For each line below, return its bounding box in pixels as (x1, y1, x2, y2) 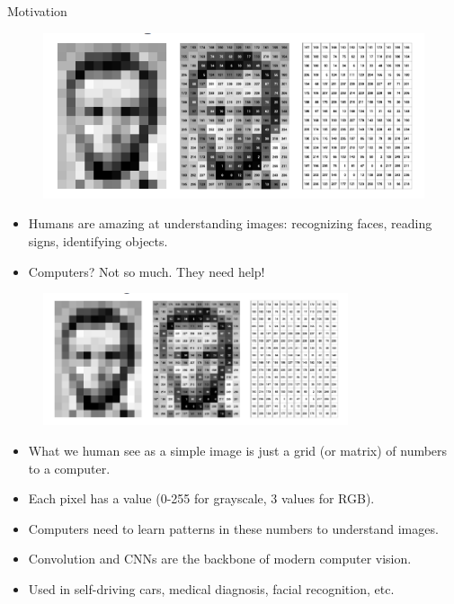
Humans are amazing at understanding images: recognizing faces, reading (28, 214, 432, 233)
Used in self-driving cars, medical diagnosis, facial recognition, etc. (28, 580, 395, 598)
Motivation (7, 2, 67, 20)
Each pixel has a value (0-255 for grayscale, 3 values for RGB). (28, 489, 375, 508)
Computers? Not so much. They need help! (28, 262, 265, 280)
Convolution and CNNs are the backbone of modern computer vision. (28, 549, 412, 568)
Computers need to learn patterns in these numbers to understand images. (28, 519, 439, 537)
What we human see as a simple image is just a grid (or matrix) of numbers (28, 441, 448, 460)
